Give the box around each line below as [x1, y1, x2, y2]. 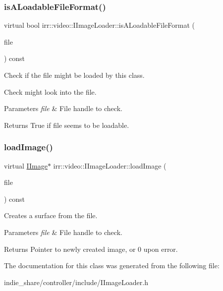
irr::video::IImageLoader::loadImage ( [53, 160, 167, 171]
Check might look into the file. [4, 86, 97, 97]
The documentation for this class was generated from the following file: [4, 260, 220, 271]
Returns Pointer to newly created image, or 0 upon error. [4, 243, 178, 254]
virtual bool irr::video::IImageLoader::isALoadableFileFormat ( [4, 20, 195, 30]
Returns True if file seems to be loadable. [4, 119, 129, 130]
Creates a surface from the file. [4, 210, 98, 221]
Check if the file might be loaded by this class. [4, 70, 145, 80]
